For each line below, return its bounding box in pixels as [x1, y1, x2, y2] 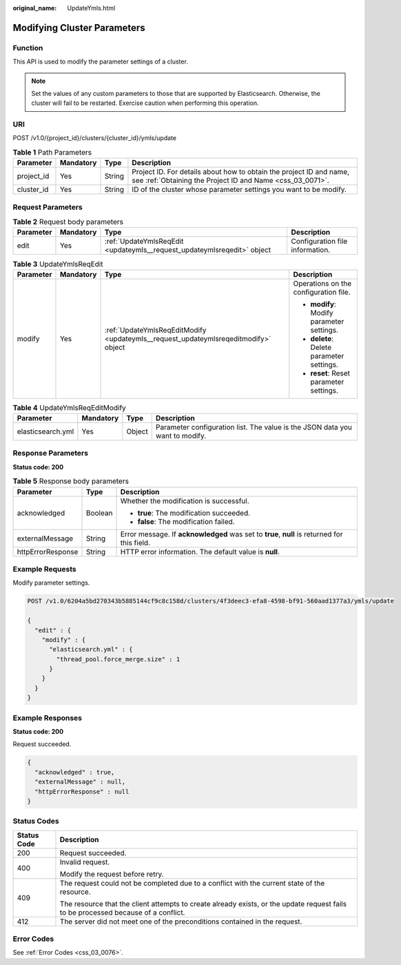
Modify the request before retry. [59, 869, 164, 879]
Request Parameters [12, 202, 83, 212]
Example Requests [12, 565, 76, 574]
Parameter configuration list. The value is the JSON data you [155, 422, 353, 432]
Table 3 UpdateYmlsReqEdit [12, 259, 103, 269]
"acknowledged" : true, [34, 768, 115, 776]
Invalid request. [59, 857, 110, 866]
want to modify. [155, 431, 207, 441]
